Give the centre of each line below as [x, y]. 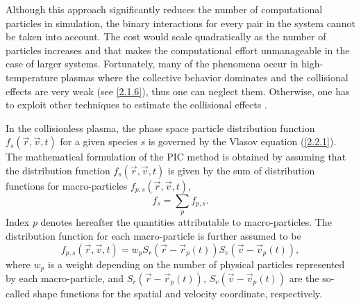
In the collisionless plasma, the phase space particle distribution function [160, 127]
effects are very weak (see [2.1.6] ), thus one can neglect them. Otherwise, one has [178, 91]
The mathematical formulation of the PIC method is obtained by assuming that [176, 157]
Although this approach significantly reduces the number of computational [164, 9]
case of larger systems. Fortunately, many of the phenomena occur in [152, 64]
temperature [32, 77]
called [18, 293]
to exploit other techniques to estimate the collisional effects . [136, 105]
